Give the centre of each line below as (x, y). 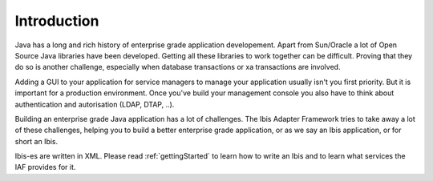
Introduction (57, 21)
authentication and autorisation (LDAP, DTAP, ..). (95, 104)
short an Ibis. (36, 141)
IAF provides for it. (45, 167)
